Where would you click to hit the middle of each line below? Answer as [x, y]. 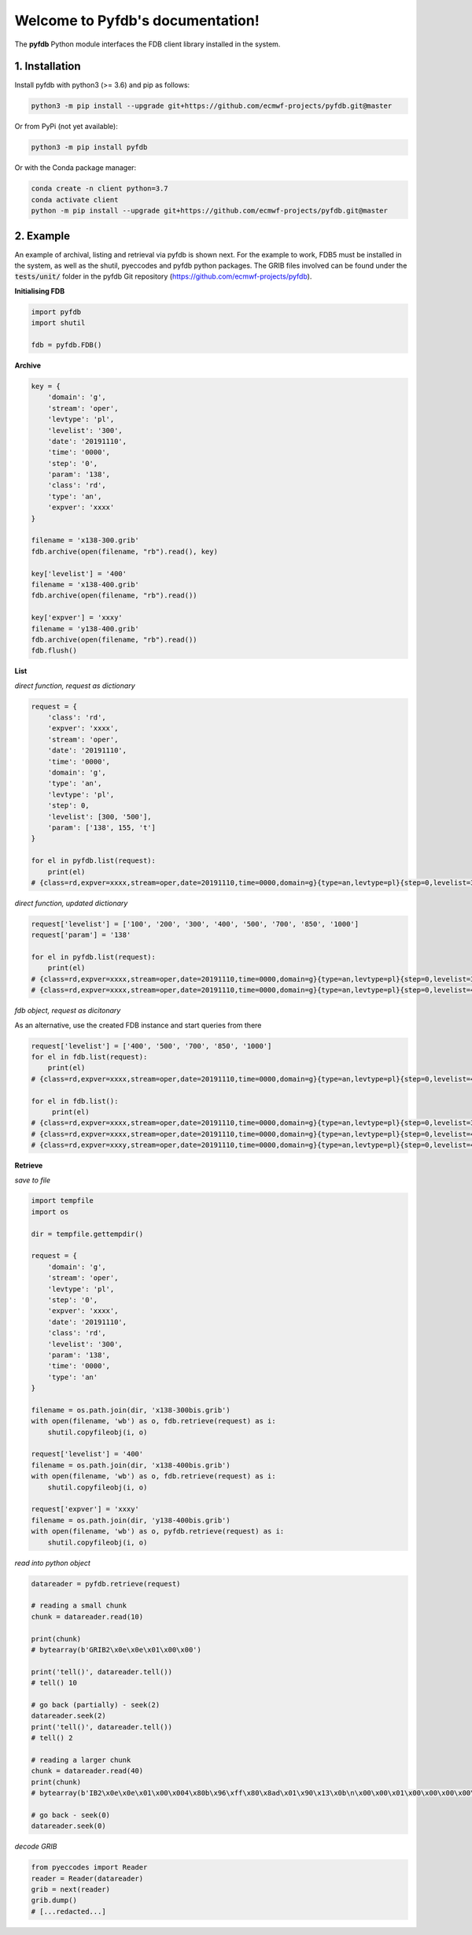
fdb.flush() [54, 651]
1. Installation [48, 67]
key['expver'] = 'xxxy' [77, 618]
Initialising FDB [40, 290]
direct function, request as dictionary [75, 686]
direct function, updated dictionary [71, 903]
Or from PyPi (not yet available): [66, 127]
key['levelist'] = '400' [79, 573]
